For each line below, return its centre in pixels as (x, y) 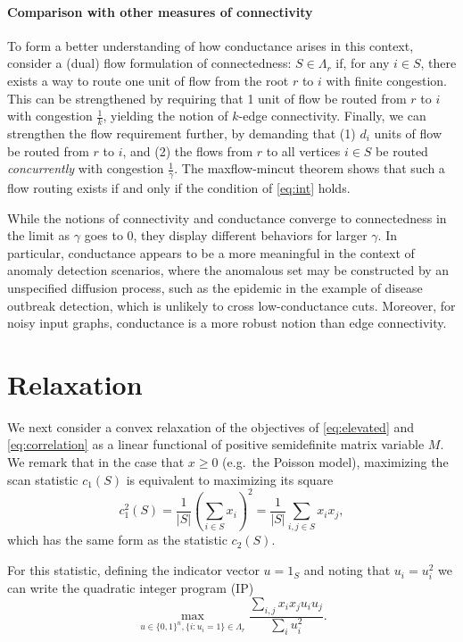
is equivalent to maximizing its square (230, 479)
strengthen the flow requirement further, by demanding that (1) (182, 133)
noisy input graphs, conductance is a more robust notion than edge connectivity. (227, 323)
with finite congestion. (386, 80)
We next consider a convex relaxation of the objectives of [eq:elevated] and (211, 426)
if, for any (363, 63)
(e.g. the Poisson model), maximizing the (335, 462)
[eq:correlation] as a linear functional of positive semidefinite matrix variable (216, 444)
